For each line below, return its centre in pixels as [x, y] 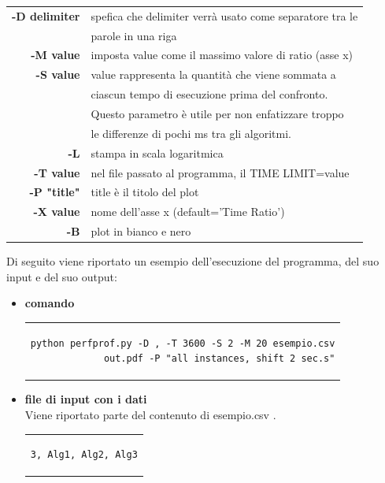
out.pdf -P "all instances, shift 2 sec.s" [219, 359]
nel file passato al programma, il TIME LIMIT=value [220, 172]
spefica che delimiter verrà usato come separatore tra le [224, 15]
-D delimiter [46, 15]
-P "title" [55, 192]
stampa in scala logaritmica [157, 152]
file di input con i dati [86, 399]
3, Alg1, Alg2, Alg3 [84, 455]
